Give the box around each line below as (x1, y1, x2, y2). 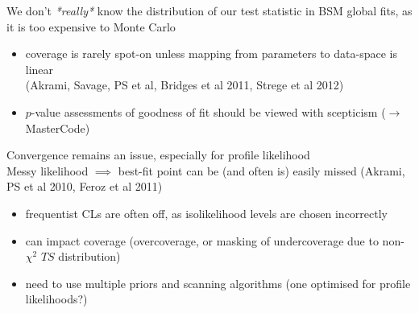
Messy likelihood (6, 162, 89, 179)
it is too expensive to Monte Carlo (6, 18, 176, 35)
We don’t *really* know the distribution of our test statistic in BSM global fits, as (6, 2, 413, 19)
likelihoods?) (25, 290, 88, 307)
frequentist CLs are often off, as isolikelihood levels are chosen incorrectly (25, 204, 388, 221)
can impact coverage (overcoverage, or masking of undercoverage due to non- (25, 232, 404, 249)
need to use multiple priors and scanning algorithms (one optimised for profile (25, 274, 411, 291)
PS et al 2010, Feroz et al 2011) (6, 178, 163, 195)
